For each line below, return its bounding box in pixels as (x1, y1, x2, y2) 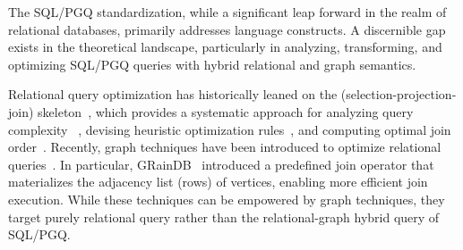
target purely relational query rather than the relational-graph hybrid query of (8, 207, 440, 226)
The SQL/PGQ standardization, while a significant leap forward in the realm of (8, 3, 447, 21)
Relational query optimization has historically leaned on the (8, 85, 338, 104)
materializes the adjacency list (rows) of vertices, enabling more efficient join (8, 172, 428, 191)
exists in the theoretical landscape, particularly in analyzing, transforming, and (8, 37, 442, 56)
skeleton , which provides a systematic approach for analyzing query (38, 102, 414, 121)
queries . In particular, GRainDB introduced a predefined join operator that (8, 154, 434, 173)
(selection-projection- (340, 85, 457, 104)
